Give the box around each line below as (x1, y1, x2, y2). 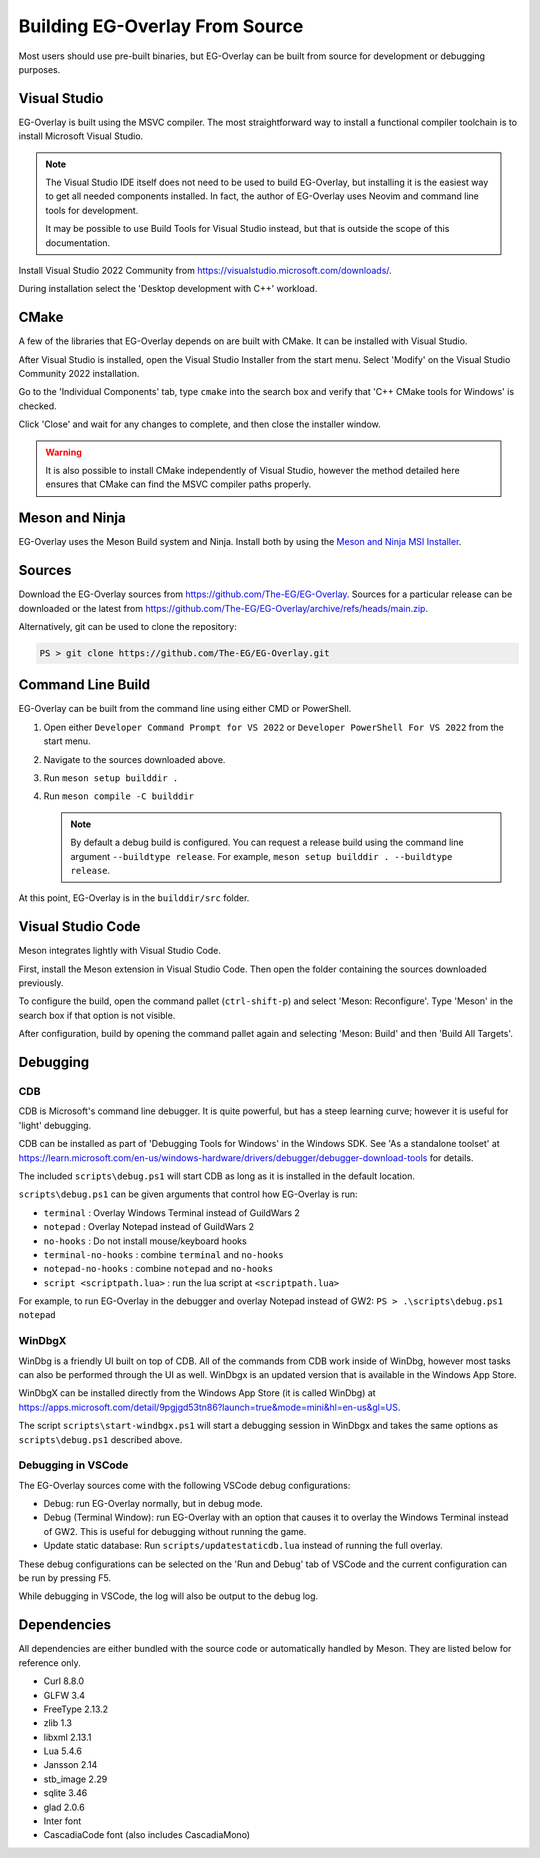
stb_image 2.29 (43, 1773, 108, 1785)
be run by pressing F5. (18, 1572, 112, 1584)
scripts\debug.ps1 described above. (18, 1433, 183, 1445)
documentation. (45, 236, 111, 249)
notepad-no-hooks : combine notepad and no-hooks (43, 1263, 274, 1275)
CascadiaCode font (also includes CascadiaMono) (43, 1829, 250, 1841)
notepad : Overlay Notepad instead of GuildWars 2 (43, 1221, 255, 1233)
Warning (45, 446, 82, 458)
